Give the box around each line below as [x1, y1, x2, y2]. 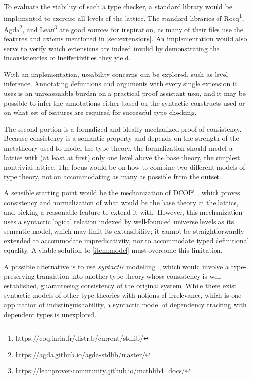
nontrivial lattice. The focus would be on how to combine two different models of [4, 162, 245, 172]
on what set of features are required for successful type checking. [4, 107, 197, 117]
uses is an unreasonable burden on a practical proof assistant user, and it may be [4, 88, 246, 98]
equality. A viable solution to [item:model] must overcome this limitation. [4, 245, 223, 255]
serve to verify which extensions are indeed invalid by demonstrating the [4, 43, 220, 53]
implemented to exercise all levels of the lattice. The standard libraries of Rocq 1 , [4, 11, 244, 23]
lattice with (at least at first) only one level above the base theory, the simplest [4, 152, 240, 162]
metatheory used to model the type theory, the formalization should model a [4, 143, 233, 153]
